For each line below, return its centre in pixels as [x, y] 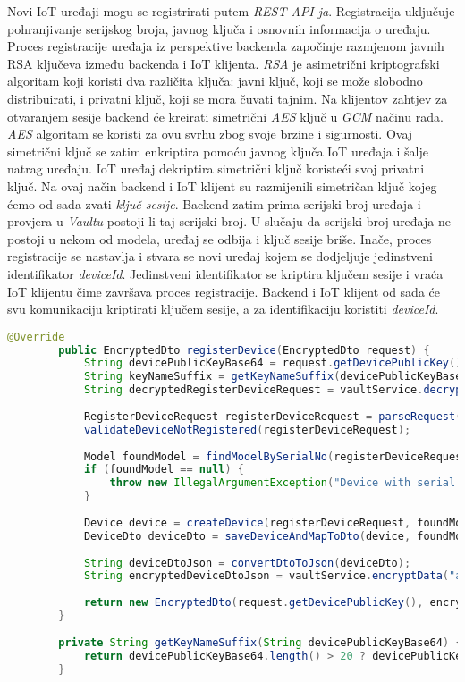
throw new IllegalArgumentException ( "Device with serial [283, 483]
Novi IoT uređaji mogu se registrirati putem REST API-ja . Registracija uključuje [231, 11]
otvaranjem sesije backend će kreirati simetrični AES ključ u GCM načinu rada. [225, 116]
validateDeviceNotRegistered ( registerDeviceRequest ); [247, 429]
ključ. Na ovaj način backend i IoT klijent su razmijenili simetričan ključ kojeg [222, 185]
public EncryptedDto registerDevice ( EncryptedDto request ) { [244, 350]
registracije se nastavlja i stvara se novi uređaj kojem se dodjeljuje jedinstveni [220, 256]
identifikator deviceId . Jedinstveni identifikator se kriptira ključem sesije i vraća [225, 273]
